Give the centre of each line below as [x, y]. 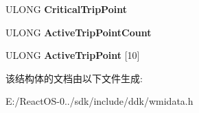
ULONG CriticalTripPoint [66, 9]
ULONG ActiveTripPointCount [79, 32]
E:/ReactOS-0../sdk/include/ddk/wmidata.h [99, 101]
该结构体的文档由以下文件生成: [74, 78]
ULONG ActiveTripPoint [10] [73, 55]
